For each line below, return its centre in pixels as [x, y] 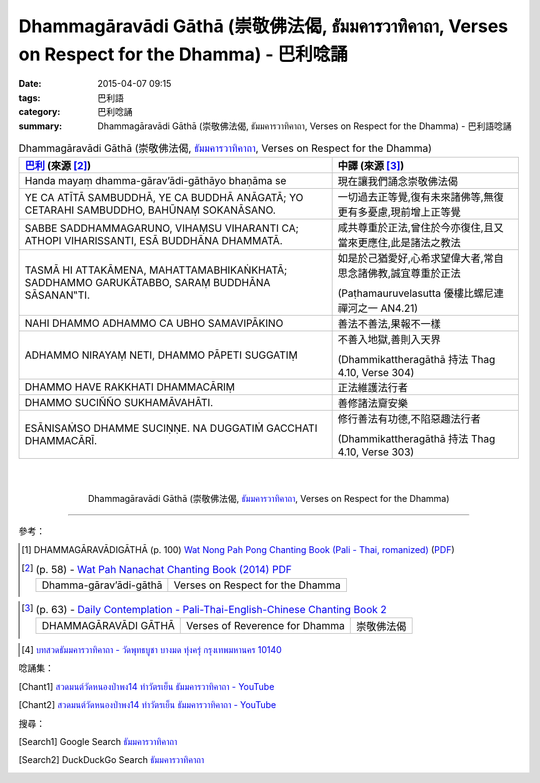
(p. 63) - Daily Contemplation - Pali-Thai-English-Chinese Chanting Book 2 [211, 609]
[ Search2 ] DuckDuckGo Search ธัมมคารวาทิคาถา [111, 760]
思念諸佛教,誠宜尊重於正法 [399, 273]
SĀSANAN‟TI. [57, 295]
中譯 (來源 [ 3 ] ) [371, 166]
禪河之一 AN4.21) [378, 308]
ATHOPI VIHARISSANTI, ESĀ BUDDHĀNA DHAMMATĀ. [154, 241]
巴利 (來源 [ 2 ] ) [58, 166]
